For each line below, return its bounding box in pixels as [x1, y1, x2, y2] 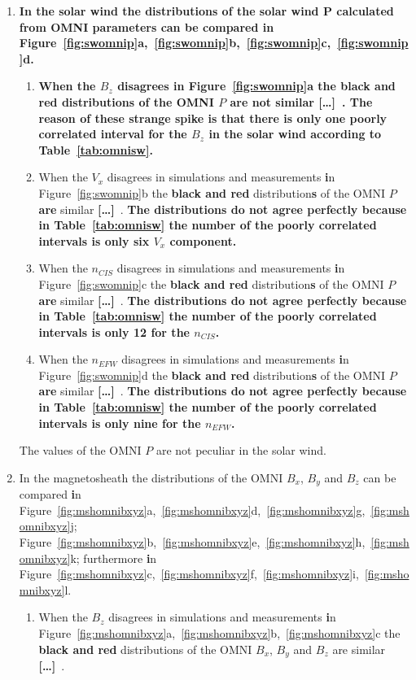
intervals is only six [38, 232, 150, 249]
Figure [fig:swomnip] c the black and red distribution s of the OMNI [38, 275, 384, 292]
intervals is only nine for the [38, 414, 201, 431]
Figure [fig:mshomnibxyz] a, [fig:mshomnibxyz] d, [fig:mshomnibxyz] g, [19, 501, 366, 518]
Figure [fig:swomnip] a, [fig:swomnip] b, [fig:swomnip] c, [19, 34, 331, 51]
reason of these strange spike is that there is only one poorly [38, 109, 388, 126]
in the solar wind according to [208, 125, 382, 142]
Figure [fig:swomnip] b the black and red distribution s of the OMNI [38, 184, 386, 201]
